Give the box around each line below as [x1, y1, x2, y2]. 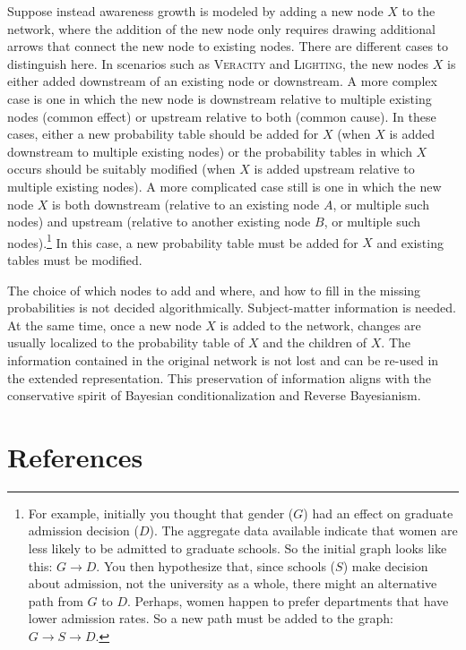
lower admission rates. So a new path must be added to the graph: [28, 609, 393, 628]
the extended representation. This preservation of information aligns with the [7, 368, 432, 387]
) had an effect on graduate [303, 503, 453, 522]
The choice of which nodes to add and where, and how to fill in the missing [7, 280, 421, 299]
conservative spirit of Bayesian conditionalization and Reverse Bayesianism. [7, 386, 421, 405]
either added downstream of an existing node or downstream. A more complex [7, 72, 437, 90]
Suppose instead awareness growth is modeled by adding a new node [7, 2, 384, 20]
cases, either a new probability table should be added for [7, 124, 319, 143]
